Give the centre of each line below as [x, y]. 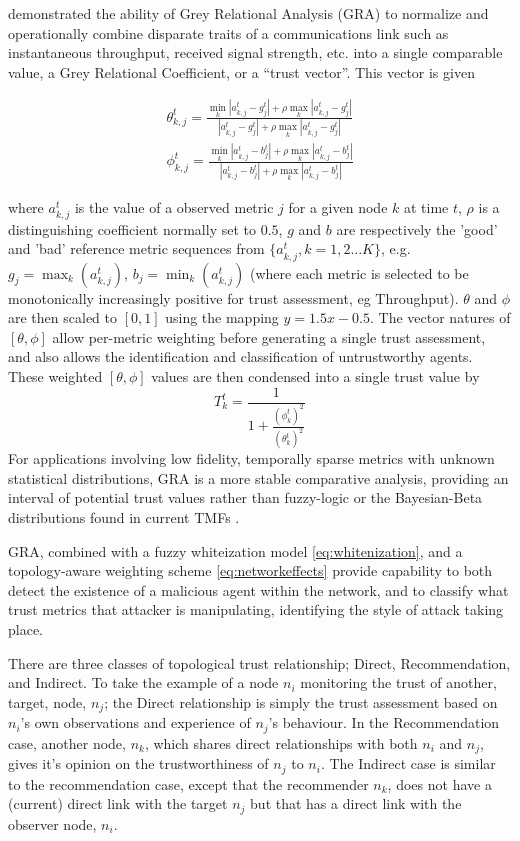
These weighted [55, 375]
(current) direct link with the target [118, 803]
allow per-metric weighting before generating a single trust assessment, [269, 336]
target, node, [47, 701]
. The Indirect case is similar [408, 763]
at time [426, 206]
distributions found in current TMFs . [124, 517]
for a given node [338, 206]
